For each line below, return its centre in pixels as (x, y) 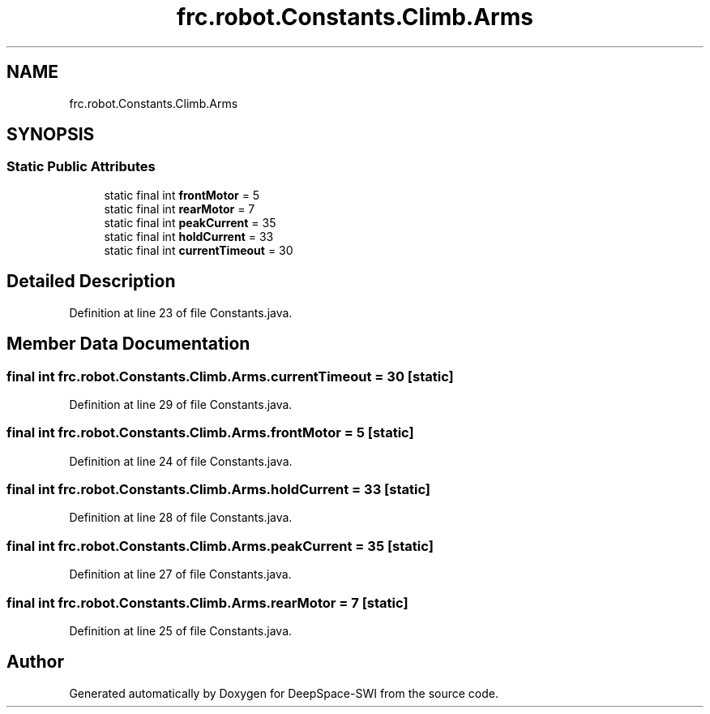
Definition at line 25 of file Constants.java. (181, 630)
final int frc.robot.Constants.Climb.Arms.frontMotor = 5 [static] (210, 433)
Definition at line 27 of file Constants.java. (180, 574)
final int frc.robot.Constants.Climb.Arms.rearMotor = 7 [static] (207, 602)
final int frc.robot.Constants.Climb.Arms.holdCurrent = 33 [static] (218, 489)
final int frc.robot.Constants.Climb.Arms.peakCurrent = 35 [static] (220, 546)
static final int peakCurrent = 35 (190, 222)
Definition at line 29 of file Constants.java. (181, 404)
